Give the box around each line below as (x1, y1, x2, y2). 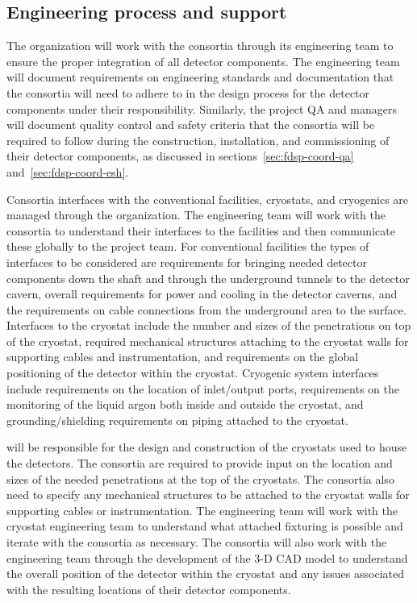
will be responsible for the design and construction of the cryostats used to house (6, 439, 407, 455)
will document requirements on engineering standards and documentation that (6, 69, 394, 85)
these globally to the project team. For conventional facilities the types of (6, 238, 369, 255)
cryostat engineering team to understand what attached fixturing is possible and (6, 518, 403, 534)
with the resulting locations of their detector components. (6, 580, 291, 597)
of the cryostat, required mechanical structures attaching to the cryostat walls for (6, 332, 409, 349)
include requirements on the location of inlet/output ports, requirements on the (6, 380, 399, 397)
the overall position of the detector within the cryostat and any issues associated (6, 565, 404, 582)
